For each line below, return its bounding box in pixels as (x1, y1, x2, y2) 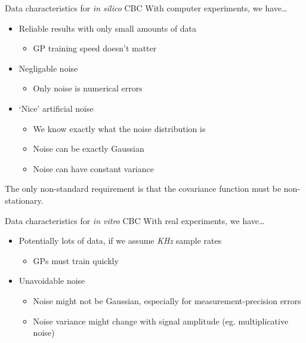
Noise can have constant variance (33, 162, 154, 174)
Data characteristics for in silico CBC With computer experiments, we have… (5, 2, 288, 14)
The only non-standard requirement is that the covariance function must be (5, 182, 282, 195)
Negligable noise (18, 62, 78, 74)
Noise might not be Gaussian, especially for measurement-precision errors (33, 294, 301, 307)
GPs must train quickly (33, 254, 119, 267)
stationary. (5, 194, 44, 206)
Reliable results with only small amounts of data (18, 22, 197, 34)
